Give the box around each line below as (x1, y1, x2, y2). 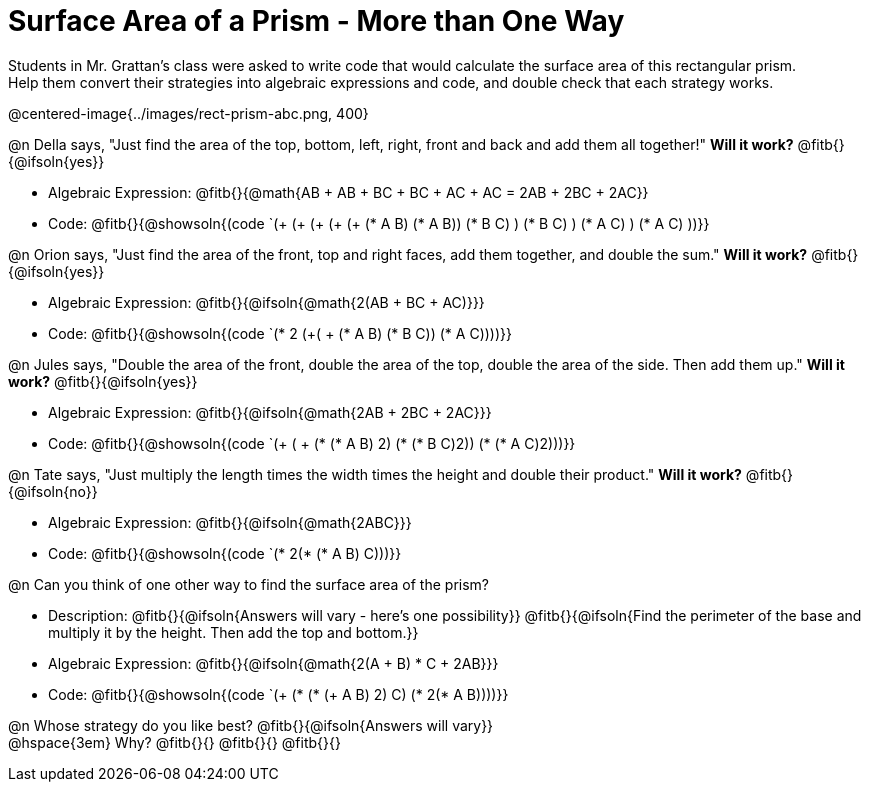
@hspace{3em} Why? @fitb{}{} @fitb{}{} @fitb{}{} (8, 733, 341, 751)
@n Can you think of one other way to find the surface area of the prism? (8, 575, 490, 593)
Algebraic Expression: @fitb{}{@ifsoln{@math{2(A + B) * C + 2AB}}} (48, 654, 499, 672)
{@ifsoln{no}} (8, 482, 98, 500)
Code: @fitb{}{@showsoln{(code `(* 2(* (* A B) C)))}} (48, 544, 402, 562)
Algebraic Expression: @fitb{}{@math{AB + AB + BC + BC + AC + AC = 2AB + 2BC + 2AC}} (48, 183, 649, 201)
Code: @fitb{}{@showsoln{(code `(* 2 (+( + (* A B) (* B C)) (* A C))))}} (48, 324, 512, 342)
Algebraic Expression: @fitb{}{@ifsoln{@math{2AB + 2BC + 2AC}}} (48, 403, 492, 421)
